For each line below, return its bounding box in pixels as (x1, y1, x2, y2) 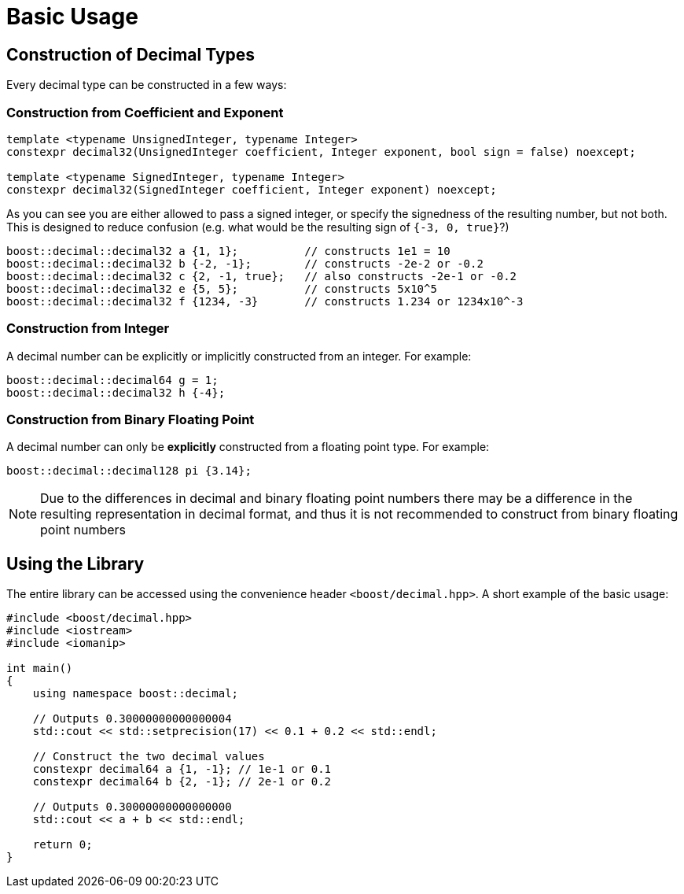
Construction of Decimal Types (6, 44, 256, 65)
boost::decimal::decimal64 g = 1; (6, 373, 219, 386)
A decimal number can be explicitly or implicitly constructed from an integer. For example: (6, 349, 472, 363)
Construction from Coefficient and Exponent (6, 104, 284, 120)
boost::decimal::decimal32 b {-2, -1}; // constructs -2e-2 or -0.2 (6, 257, 484, 270)
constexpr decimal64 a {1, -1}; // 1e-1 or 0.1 (32, 763, 332, 776)
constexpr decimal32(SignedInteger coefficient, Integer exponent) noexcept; (6, 183, 497, 196)
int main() (6, 662, 73, 675)
